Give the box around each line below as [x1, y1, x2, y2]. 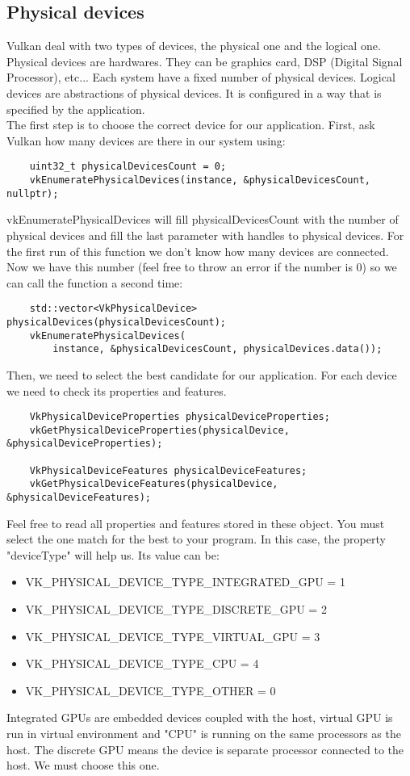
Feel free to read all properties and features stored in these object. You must [6, 514, 385, 531]
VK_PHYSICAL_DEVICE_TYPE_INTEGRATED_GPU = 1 [25, 573, 345, 590]
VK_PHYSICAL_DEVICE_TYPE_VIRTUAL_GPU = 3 [25, 627, 320, 644]
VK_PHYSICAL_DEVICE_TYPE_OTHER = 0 [25, 682, 276, 698]
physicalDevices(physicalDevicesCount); [6, 316, 227, 328]
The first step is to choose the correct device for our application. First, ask [6, 116, 375, 133]
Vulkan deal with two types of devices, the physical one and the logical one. [6, 37, 381, 54]
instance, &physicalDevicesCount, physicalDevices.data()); [52, 343, 383, 355]
